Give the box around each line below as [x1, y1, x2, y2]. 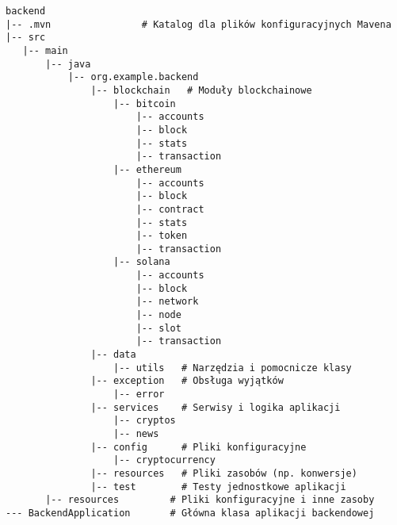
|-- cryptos [113, 415, 176, 427]
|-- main [22, 44, 68, 56]
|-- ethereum [113, 163, 181, 175]
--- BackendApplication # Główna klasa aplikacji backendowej [6, 507, 375, 519]
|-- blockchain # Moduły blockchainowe [90, 84, 312, 96]
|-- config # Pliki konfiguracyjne [90, 441, 307, 453]
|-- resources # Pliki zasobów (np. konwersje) [90, 467, 357, 479]
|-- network [136, 296, 199, 308]
